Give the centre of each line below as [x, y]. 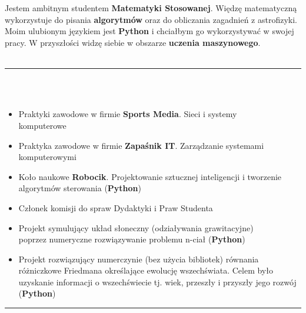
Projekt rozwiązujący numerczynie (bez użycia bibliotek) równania [139, 259]
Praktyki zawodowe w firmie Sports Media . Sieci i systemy [128, 114]
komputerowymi [47, 157]
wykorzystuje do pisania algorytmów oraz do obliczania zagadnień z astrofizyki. [151, 19]
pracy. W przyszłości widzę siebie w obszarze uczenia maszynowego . [133, 42]
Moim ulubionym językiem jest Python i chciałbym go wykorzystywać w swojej [149, 31]
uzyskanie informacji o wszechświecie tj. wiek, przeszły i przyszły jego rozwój [157, 282]
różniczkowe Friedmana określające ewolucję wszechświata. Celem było [146, 270]
